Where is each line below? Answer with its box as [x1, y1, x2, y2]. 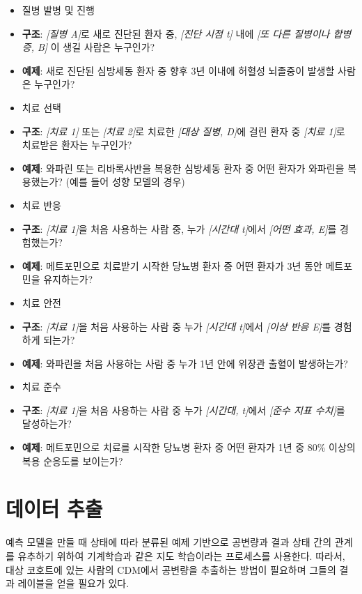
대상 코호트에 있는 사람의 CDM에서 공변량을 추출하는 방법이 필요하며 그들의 [6, 562, 336, 577]
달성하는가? [22, 416, 72, 431]
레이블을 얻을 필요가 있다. [17, 576, 129, 591]
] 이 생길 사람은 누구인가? [44, 40, 155, 54]
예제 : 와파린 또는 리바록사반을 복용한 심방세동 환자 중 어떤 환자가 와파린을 [22, 160, 345, 175]
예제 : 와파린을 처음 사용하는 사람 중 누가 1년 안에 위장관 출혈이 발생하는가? [22, 356, 348, 370]
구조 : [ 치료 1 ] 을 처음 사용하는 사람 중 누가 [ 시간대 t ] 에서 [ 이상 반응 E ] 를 [22, 319, 331, 333]
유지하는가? [43, 272, 93, 287]
